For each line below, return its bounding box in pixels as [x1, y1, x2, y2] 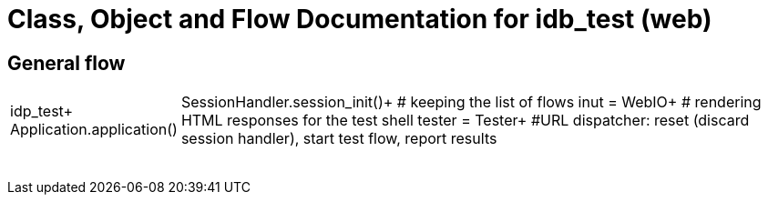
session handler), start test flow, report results [180, 129, 497, 148]
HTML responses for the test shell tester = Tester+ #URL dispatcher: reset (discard [180, 111, 750, 130]
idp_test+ [10, 102, 74, 121]
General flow [7, 51, 126, 75]
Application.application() [10, 120, 178, 139]
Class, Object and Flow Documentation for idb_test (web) [7, 4, 712, 35]
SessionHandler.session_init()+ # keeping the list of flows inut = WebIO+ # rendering [180, 93, 762, 112]
